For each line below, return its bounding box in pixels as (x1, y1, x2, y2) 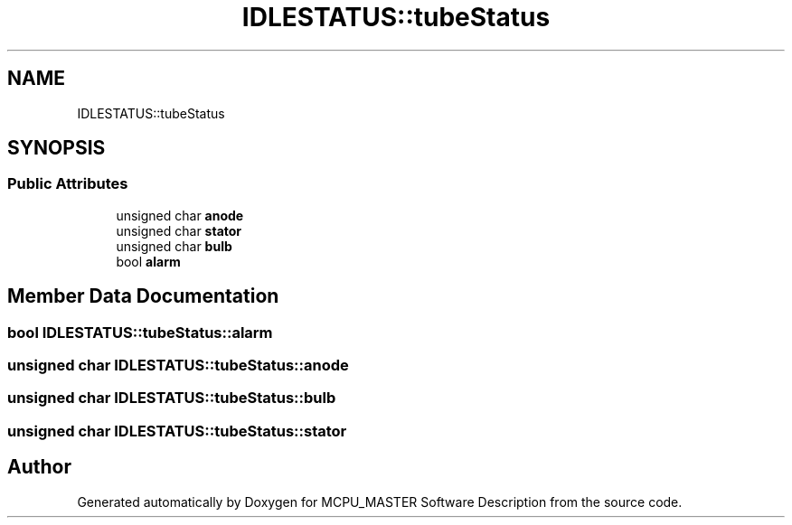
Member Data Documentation (7, 285, 279, 308)
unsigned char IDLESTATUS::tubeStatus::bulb (7, 389, 336, 408)
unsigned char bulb (116, 238, 232, 254)
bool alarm (116, 253, 181, 269)
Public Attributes (7, 174, 128, 193)
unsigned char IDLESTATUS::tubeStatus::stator (7, 421, 347, 440)
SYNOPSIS (7, 136, 106, 160)
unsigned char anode (116, 207, 244, 223)
